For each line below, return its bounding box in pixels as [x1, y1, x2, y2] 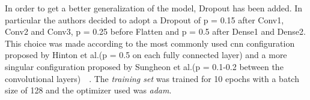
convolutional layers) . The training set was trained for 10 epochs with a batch [5, 72, 299, 84]
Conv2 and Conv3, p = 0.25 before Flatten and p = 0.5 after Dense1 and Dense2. [5, 25, 306, 38]
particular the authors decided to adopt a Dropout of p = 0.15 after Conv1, [5, 13, 284, 26]
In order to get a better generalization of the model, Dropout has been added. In [5, 2, 303, 14]
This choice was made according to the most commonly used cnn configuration [5, 37, 295, 49]
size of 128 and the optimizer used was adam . [5, 84, 172, 96]
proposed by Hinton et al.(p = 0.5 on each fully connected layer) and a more [5, 49, 287, 61]
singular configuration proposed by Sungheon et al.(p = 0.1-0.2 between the [5, 60, 284, 72]
